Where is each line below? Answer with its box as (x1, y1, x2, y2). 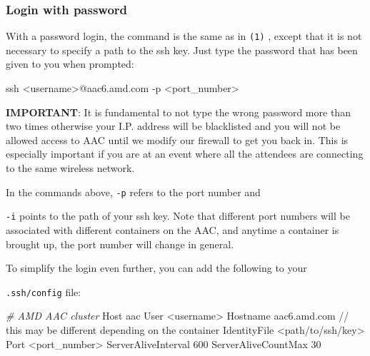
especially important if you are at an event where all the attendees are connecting (6, 146, 364, 161)
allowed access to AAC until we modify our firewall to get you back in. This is (6, 132, 349, 147)
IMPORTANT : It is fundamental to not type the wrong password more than (6, 104, 351, 119)
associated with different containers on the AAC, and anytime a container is (6, 222, 339, 237)
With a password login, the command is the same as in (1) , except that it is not (6, 29, 362, 44)
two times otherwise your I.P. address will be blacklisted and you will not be (6, 118, 341, 133)
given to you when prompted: (6, 56, 134, 71)
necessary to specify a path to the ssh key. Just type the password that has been (6, 42, 358, 57)
